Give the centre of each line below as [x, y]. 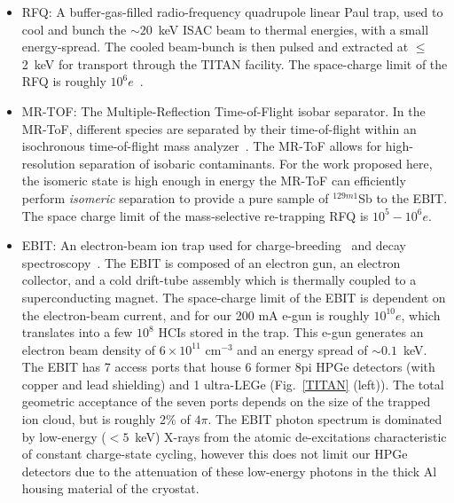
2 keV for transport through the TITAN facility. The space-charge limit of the [235, 63]
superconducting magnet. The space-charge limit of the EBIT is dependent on [234, 297]
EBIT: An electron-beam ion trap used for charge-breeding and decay [214, 245]
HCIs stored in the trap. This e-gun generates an [291, 332]
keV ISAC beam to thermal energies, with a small [294, 29]
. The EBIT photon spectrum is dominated [325, 419]
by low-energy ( [64, 436]
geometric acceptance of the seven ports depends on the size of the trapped [226, 401]
